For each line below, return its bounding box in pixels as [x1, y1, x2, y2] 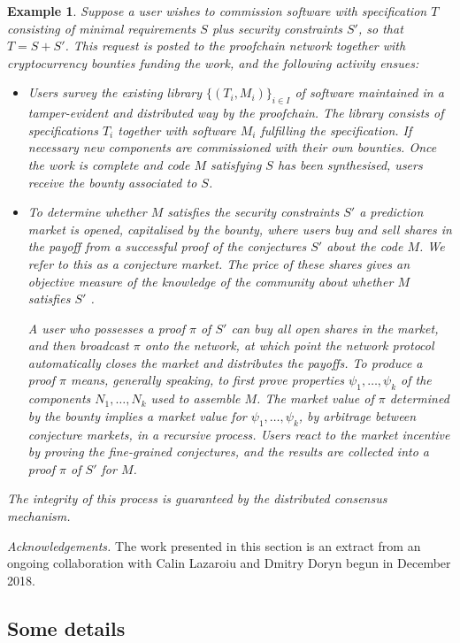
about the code [326, 237, 403, 256]
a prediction [359, 203, 424, 221]
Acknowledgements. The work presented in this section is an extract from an [7, 536, 421, 555]
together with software [118, 120, 236, 139]
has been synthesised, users [277, 155, 423, 173]
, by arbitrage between [298, 406, 417, 425]
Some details [7, 614, 126, 641]
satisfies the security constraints [167, 203, 340, 221]
